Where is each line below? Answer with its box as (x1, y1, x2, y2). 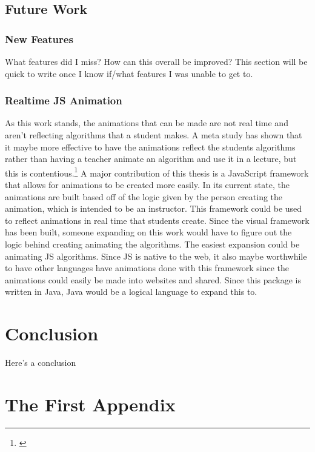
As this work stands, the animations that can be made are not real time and (5, 116, 288, 129)
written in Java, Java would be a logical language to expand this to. (5, 285, 257, 298)
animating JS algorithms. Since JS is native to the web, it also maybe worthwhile (5, 249, 307, 262)
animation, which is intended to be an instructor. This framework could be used (5, 202, 302, 215)
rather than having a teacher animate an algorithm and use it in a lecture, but (5, 152, 297, 165)
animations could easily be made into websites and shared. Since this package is (5, 273, 301, 286)
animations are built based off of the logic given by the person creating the (5, 190, 283, 203)
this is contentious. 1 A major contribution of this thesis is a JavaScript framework (5, 164, 309, 179)
